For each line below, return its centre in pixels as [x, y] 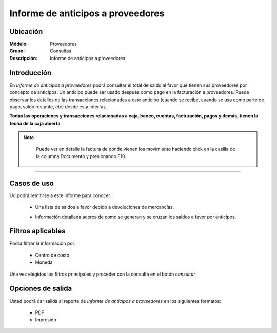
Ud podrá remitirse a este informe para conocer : [61, 195]
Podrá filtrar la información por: [43, 243]
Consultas [61, 51]
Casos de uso [32, 183]
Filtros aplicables [38, 231]
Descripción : [24, 58]
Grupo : [17, 51]
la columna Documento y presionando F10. [81, 156]
